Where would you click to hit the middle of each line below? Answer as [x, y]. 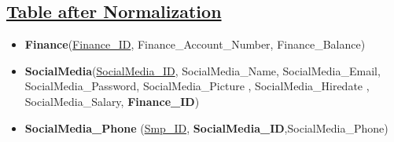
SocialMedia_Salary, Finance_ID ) [112, 101]
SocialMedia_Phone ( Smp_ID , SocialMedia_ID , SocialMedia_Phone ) [206, 127]
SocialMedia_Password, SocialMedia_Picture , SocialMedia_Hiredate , [197, 86]
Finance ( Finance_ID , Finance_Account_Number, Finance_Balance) [195, 44]
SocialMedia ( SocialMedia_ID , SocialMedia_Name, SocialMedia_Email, [203, 70]
